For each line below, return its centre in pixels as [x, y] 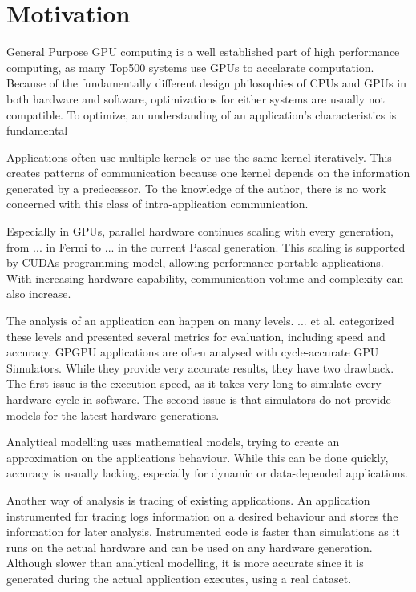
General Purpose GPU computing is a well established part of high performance [203, 52]
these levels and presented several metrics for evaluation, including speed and [196, 336]
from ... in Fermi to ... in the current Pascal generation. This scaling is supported [206, 246]
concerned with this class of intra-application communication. [158, 204]
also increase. [39, 294]
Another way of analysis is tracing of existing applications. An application [188, 499]
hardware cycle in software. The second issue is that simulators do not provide [199, 399]
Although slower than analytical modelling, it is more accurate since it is [185, 563]
